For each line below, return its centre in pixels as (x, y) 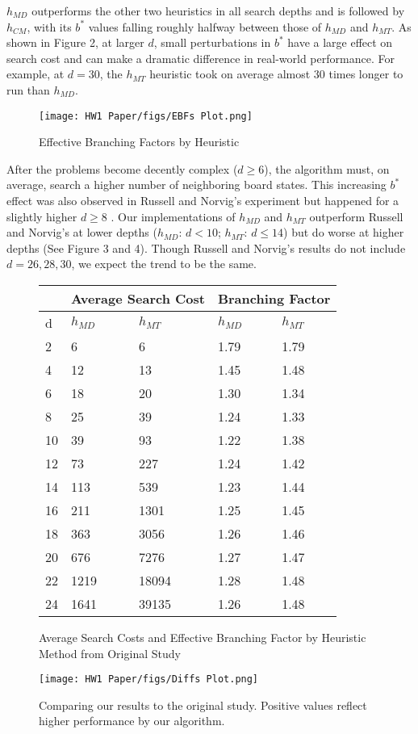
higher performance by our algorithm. (132, 721)
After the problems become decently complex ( (122, 168)
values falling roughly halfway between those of (205, 26)
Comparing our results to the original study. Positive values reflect (203, 705)
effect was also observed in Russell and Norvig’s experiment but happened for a (203, 200)
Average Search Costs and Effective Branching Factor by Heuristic (203, 637)
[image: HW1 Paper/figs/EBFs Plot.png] (146, 116)
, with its (49, 26)
